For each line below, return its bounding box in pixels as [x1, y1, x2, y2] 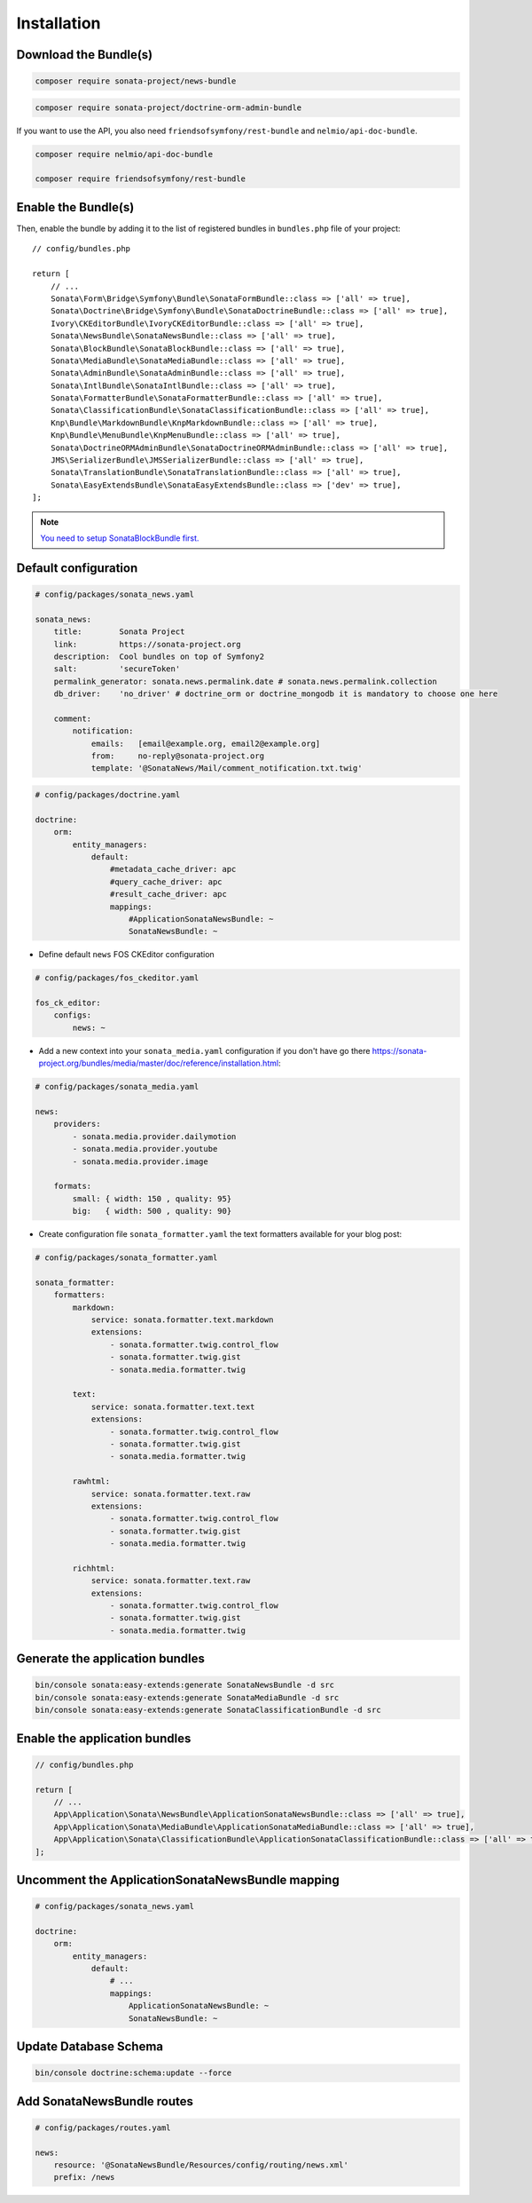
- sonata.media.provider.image [72, 1156, 208, 1167]
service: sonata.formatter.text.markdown [90, 1315, 274, 1325]
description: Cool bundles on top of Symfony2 [53, 651, 265, 662]
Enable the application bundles [16, 1731, 192, 1746]
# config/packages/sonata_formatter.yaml [35, 1253, 218, 1263]
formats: [53, 1181, 92, 1192]
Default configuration [16, 560, 138, 575]
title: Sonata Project [53, 627, 185, 637]
